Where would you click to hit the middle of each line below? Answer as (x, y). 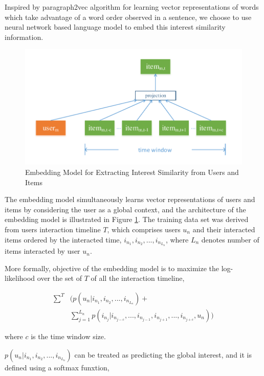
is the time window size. (68, 336)
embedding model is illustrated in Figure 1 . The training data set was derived (127, 219)
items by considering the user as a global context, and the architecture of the (125, 209)
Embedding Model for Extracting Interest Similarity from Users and (132, 172)
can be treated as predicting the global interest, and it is (163, 354)
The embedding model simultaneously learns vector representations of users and (130, 199)
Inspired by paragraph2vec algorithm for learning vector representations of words (132, 7)
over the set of (60, 278)
